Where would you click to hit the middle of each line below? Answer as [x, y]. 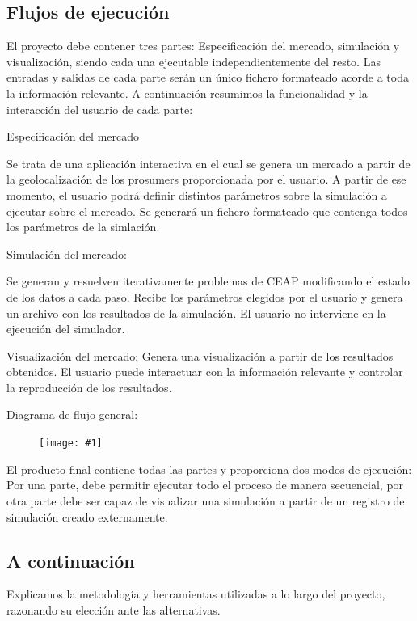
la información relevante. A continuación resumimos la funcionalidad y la [187, 93]
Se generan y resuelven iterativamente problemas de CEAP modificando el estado [208, 281]
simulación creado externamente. [87, 516]
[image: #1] [71, 444]
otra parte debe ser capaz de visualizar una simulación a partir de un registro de [206, 500]
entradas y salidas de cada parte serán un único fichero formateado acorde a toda [208, 77]
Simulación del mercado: [67, 253]
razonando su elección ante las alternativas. [114, 609]
